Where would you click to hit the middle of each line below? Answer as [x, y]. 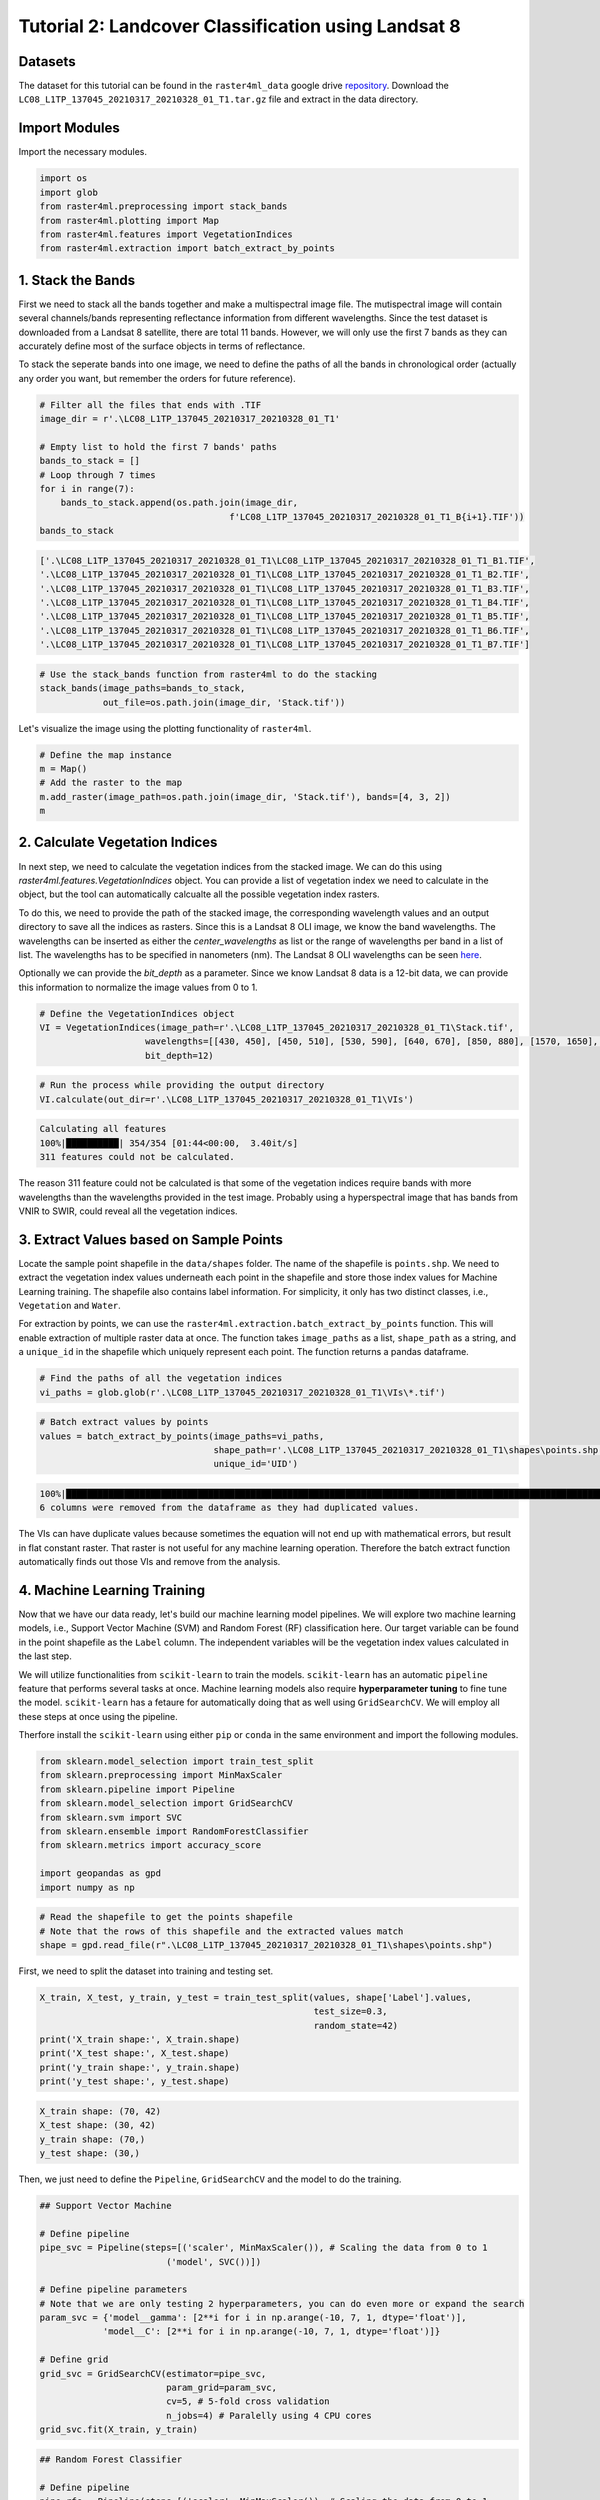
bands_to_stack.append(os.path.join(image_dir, [179, 503]
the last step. [45, 1656]
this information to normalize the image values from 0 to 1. [138, 987]
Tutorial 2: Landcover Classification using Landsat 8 [239, 26]
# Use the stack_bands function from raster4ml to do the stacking [208, 674]
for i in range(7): [87, 489]
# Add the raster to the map [111, 783]
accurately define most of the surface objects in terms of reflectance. [161, 346]
